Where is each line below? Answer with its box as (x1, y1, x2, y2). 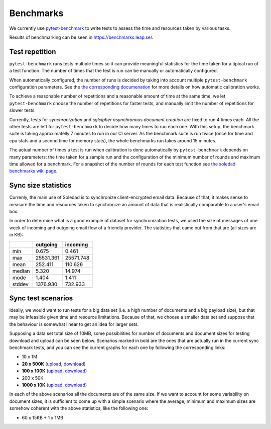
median (12, 267, 30, 274)
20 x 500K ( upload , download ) (22, 361, 86, 367)
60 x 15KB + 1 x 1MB (22, 414, 64, 420)
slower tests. (9, 107, 36, 113)
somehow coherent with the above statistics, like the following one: (9, 405, 149, 411)
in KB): (9, 232, 24, 238)
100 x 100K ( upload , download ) (22, 368, 87, 374)
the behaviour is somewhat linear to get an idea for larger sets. (9, 321, 139, 327)
